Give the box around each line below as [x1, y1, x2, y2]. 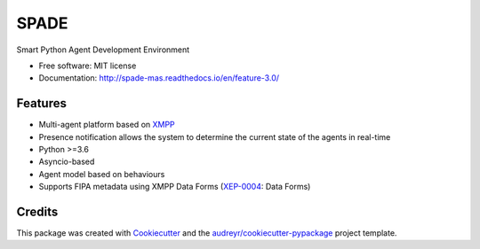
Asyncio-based [38, 156, 95, 167]
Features [16, 96, 67, 111]
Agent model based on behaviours [38, 168, 165, 179]
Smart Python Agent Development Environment [16, 44, 190, 55]
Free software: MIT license [38, 60, 137, 71]
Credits [16, 205, 59, 219]
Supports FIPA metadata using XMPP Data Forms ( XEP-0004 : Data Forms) [38, 182, 311, 192]
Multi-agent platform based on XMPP [38, 120, 175, 130]
